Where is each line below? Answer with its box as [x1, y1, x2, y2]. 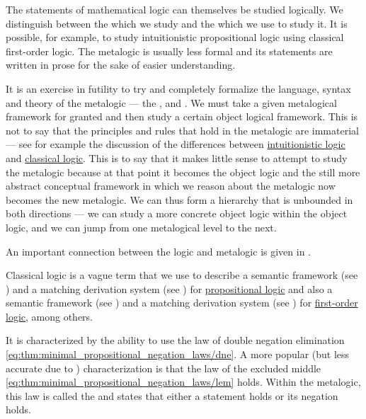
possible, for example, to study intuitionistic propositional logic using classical [6, 30, 344, 45]
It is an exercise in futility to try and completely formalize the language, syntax [6, 81, 351, 96]
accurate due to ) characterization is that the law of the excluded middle [6, 360, 321, 375]
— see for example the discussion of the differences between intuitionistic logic [6, 137, 345, 151]
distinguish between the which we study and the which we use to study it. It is [6, 16, 348, 30]
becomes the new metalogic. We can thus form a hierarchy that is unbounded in [6, 192, 353, 207]
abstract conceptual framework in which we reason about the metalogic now [6, 178, 336, 193]
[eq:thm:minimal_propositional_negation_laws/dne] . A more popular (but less [6, 347, 350, 362]
